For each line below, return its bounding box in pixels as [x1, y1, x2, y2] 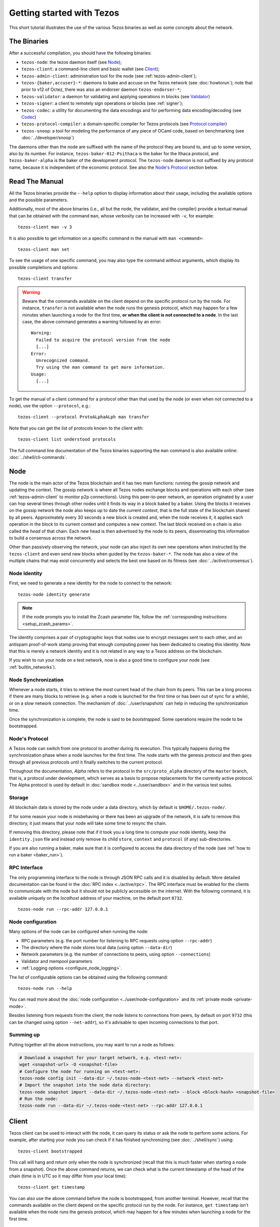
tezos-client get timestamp [18, 1184, 85, 1190]
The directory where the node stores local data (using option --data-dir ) [21, 945, 172, 951]
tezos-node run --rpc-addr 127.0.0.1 [18, 907, 109, 912]
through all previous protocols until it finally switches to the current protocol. [9, 759, 163, 765]
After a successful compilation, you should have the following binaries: [9, 50, 152, 56]
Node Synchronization [9, 676, 64, 683]
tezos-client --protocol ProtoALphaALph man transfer [18, 414, 149, 420]
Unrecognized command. [36, 358, 91, 363]
